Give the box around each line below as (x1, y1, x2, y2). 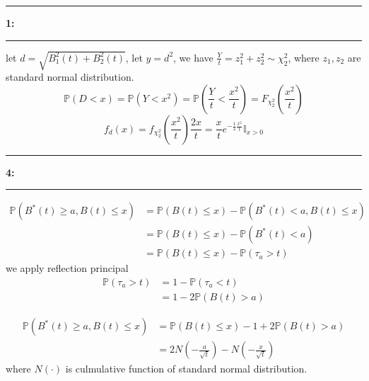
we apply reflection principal (6, 261, 129, 275)
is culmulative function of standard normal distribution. (65, 361, 307, 376)
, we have (173, 50, 213, 64)
